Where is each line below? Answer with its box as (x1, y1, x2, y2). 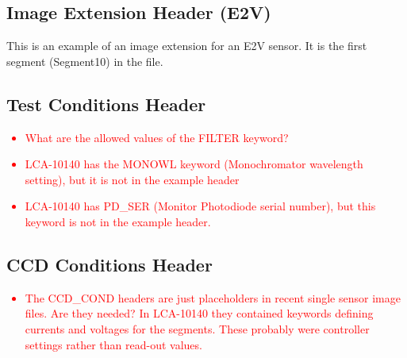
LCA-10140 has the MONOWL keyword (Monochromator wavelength (25, 156, 363, 172)
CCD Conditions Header (6, 252, 213, 276)
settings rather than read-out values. (25, 336, 202, 352)
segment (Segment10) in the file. (6, 52, 163, 69)
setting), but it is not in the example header (25, 171, 240, 187)
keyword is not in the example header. (25, 213, 211, 229)
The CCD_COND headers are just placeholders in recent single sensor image (25, 289, 401, 306)
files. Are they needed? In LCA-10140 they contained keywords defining (25, 305, 374, 321)
